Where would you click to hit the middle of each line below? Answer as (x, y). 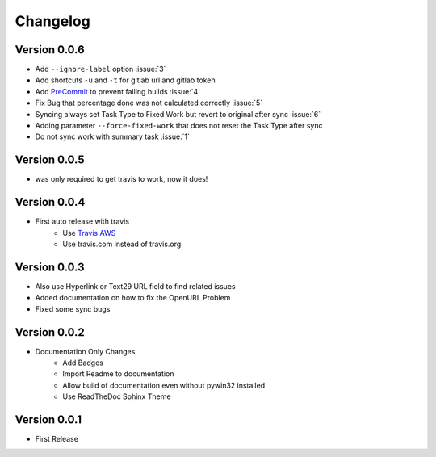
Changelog (52, 21)
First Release (57, 439)
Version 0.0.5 (50, 160)
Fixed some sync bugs (73, 309)
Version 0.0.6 (50, 50)
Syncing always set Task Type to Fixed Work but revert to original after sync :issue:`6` (178, 114)
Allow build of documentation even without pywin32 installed (164, 385)
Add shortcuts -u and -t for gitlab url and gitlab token (125, 80)
